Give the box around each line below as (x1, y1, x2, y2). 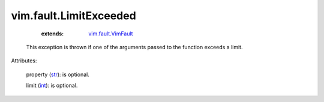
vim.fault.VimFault (88, 30, 133, 37)
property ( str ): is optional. (26, 71, 89, 78)
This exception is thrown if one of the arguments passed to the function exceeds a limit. (26, 43, 243, 50)
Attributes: (11, 57, 37, 64)
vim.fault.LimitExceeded (11, 9, 136, 22)
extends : (41, 30, 64, 37)
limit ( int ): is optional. (26, 82, 78, 89)
